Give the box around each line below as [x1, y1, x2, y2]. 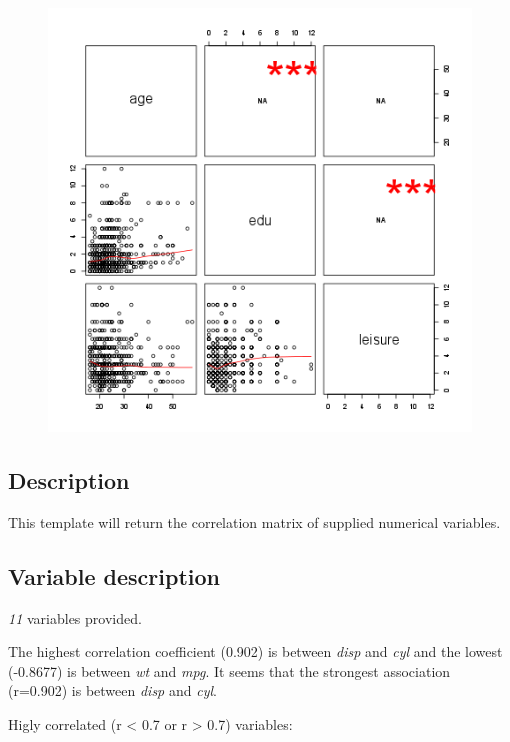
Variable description [8, 560, 220, 591]
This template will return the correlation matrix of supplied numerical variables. [8, 511, 501, 532]
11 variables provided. [8, 607, 142, 628]
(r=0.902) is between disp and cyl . [8, 680, 217, 701]
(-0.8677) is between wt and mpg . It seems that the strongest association [8, 660, 451, 681]
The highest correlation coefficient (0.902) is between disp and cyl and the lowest [8, 641, 503, 662]
